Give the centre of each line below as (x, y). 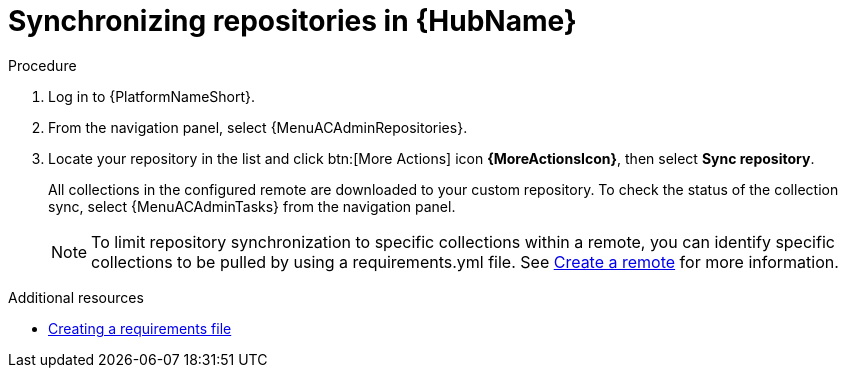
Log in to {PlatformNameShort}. (152, 96)
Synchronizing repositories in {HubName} (292, 21)
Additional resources (76, 297)
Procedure (42, 65)
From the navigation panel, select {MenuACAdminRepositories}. (258, 127)
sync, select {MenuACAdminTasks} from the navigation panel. (252, 206)
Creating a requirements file (140, 328)
